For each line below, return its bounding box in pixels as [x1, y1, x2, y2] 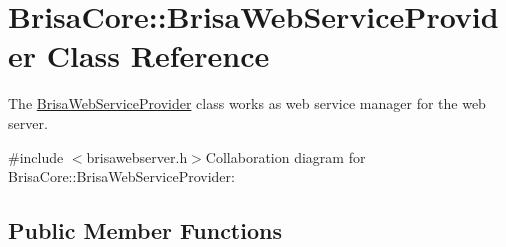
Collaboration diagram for [205, 146, 366, 167]
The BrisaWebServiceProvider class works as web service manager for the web [8, 93, 486, 114]
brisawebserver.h [86, 146, 188, 167]
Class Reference [46, 35, 270, 76]
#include [8, 146, 64, 167]
